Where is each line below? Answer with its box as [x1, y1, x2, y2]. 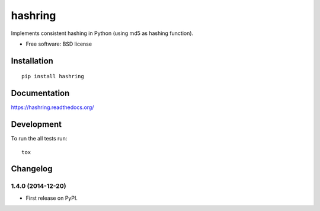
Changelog [11, 164, 53, 174]
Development [11, 119, 62, 130]
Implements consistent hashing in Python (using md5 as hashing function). [11, 30, 194, 37]
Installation [11, 56, 53, 66]
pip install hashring [21, 73, 84, 80]
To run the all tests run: [11, 135, 68, 142]
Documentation [11, 88, 70, 98]
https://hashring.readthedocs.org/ [11, 104, 94, 111]
